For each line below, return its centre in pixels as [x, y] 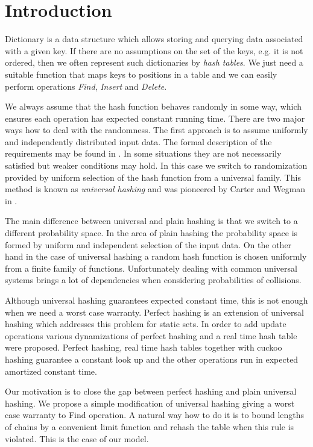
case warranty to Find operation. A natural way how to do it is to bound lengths [155, 415]
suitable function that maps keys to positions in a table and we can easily [141, 74]
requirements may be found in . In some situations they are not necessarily [143, 153]
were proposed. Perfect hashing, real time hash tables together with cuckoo [144, 347]
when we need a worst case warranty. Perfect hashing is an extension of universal [154, 312]
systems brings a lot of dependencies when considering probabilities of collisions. [153, 280]
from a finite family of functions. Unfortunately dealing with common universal [151, 268]
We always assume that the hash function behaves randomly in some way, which [153, 106]
